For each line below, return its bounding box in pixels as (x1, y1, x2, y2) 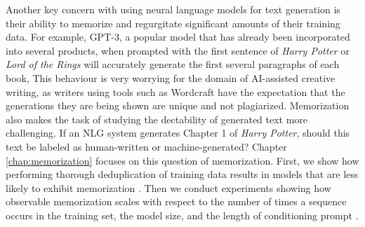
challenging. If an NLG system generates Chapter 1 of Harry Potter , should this (6, 125, 350, 140)
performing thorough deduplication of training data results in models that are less (6, 167, 359, 181)
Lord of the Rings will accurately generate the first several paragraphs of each (6, 57, 340, 71)
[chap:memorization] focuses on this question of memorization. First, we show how (6, 153, 359, 167)
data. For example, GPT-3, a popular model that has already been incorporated (6, 29, 350, 44)
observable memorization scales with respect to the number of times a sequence (6, 194, 347, 209)
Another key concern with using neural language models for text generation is (6, 2, 340, 16)
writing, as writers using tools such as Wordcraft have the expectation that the (6, 84, 345, 99)
